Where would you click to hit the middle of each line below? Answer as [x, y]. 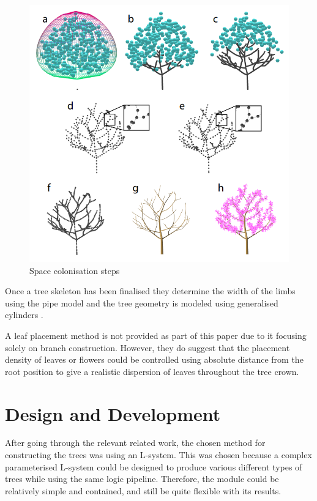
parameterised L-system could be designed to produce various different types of [154, 466]
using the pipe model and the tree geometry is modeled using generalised [142, 302]
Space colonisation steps [75, 270]
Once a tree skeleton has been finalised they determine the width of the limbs [150, 291]
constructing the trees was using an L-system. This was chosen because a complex [158, 455]
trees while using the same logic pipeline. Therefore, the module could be [142, 479]
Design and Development [113, 413]
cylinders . [24, 315]
